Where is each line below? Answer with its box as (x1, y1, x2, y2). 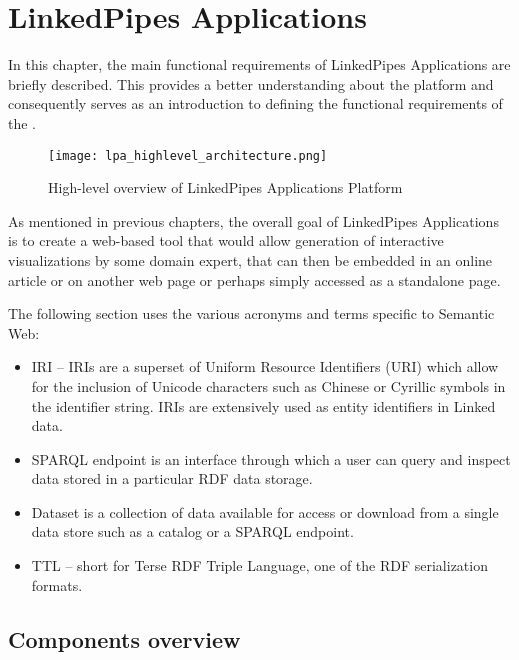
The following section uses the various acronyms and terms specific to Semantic (8, 303, 495, 324)
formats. (31, 574, 83, 595)
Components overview (8, 623, 241, 654)
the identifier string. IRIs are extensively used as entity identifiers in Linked (31, 395, 496, 416)
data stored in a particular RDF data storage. (31, 468, 313, 489)
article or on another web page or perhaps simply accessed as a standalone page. (8, 269, 501, 290)
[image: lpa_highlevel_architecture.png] (48, 148, 328, 163)
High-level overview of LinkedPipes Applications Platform (48, 177, 403, 198)
